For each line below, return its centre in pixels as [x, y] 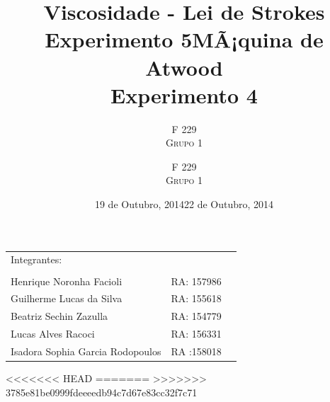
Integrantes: [36, 259]
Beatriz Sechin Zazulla [59, 316]
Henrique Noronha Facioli [67, 281]
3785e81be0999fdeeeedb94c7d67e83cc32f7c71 [102, 392]
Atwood [184, 67]
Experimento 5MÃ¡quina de [184, 39]
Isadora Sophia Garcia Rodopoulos [86, 351]
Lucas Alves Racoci [53, 334]
